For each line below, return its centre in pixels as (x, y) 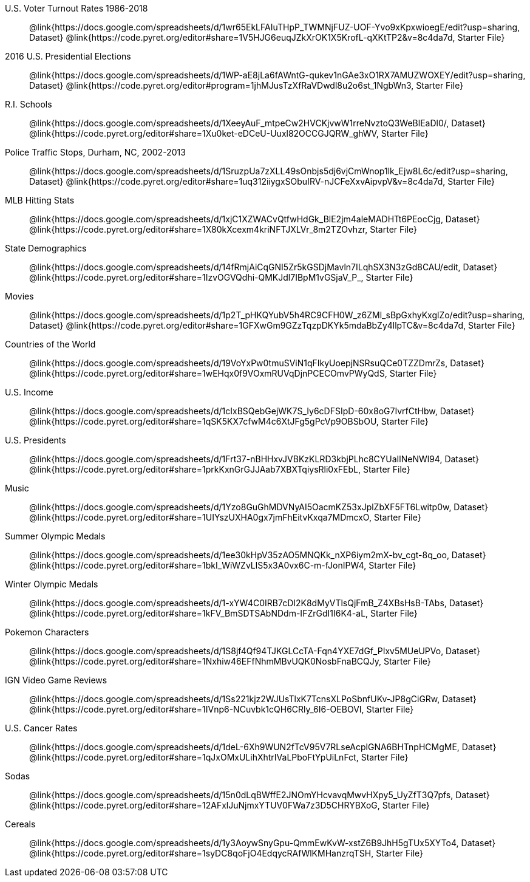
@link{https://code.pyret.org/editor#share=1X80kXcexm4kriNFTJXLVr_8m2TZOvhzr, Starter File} (223, 229)
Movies (19, 296)
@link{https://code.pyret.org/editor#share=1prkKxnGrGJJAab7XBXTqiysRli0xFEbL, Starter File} (220, 469)
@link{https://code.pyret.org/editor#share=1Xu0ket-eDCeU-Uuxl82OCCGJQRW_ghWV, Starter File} (229, 133)
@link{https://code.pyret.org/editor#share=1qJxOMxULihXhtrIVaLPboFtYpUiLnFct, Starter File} (219, 757)
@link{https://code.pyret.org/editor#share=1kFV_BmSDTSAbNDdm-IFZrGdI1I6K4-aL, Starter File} (223, 613)
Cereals (20, 824)
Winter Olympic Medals (52, 584)
